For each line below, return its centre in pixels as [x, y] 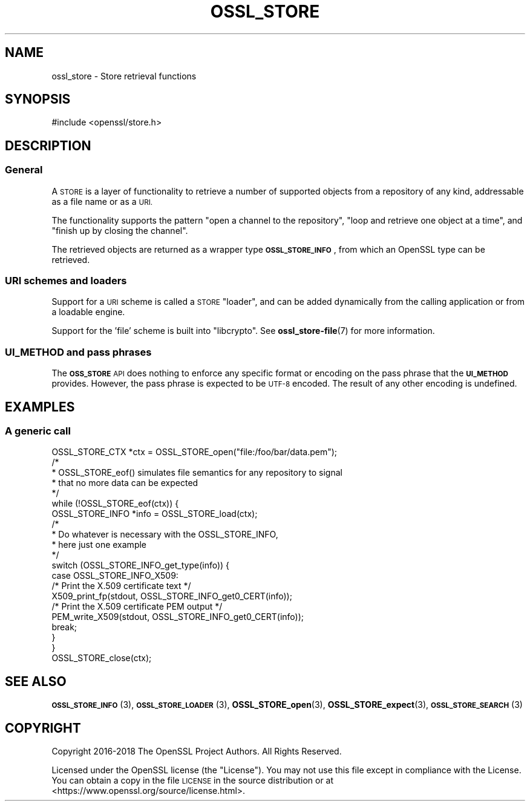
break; [64, 627]
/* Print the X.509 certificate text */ [121, 586]
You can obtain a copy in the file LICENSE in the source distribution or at [193, 781]
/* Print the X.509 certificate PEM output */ [137, 607]
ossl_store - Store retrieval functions [124, 76]
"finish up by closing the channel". [120, 230]
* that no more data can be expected [125, 483]
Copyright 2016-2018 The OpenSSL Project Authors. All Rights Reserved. [197, 751]
